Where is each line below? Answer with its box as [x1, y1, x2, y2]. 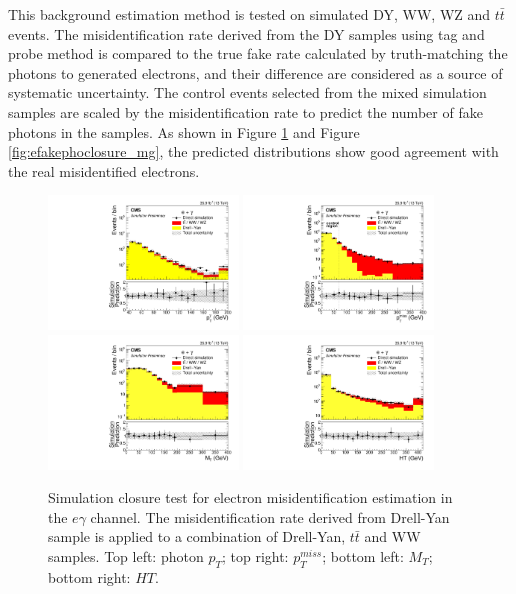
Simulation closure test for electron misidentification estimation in [48, 487, 453, 508]
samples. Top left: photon [48, 546, 204, 566]
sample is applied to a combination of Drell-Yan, [48, 526, 346, 547]
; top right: [221, 546, 289, 566]
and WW [364, 526, 421, 547]
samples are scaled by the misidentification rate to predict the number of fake [8, 101, 483, 122]
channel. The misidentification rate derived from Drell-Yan [90, 506, 450, 527]
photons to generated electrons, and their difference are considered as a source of [8, 62, 503, 83]
